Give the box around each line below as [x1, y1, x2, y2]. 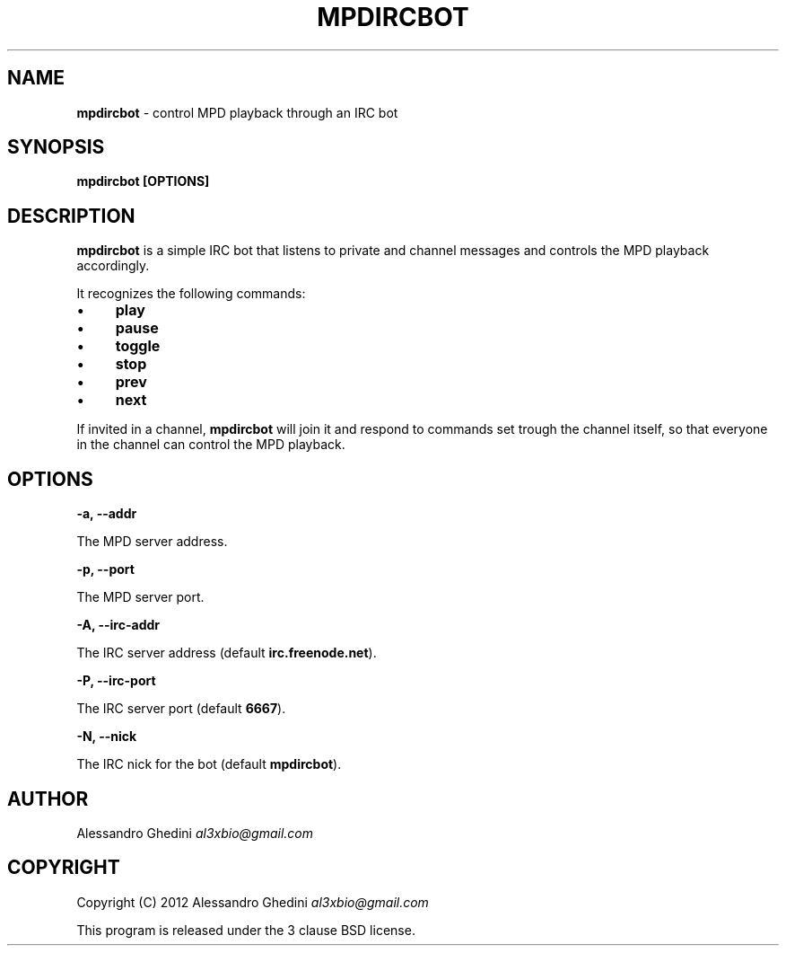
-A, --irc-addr [76, 617, 160, 633]
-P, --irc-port [76, 673, 156, 689]
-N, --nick [76, 728, 137, 745]
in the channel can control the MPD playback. [76, 437, 345, 453]
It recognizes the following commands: [76, 286, 306, 302]
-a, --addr [76, 506, 137, 522]
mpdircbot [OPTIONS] [76, 173, 210, 190]
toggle [115, 337, 161, 356]
